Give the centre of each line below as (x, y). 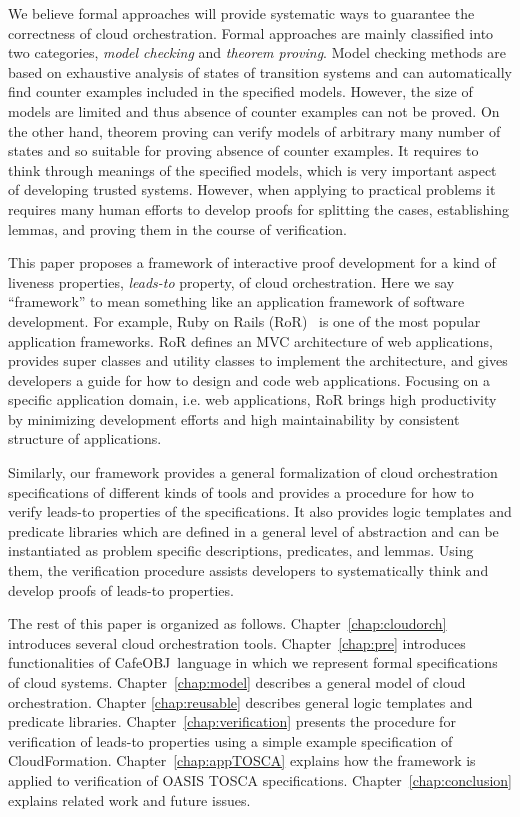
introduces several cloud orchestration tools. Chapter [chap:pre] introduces (237, 642)
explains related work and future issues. (129, 799)
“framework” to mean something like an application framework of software (236, 301)
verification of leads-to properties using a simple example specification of (230, 740)
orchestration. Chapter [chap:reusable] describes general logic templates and (240, 701)
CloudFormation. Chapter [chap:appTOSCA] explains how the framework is (242, 760)
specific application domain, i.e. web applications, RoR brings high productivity (252, 399)
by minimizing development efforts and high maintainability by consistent (234, 418)
